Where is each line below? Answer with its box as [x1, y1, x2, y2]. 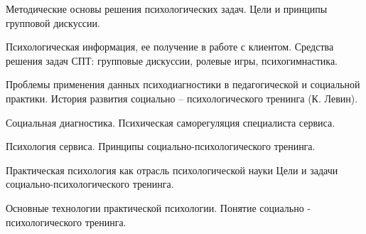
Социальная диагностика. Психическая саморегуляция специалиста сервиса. [6, 115, 335, 129]
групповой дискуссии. [6, 15, 100, 30]
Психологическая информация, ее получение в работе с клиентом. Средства [6, 39, 334, 54]
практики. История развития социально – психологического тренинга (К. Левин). [6, 90, 358, 105]
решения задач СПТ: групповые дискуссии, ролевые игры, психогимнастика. [6, 53, 338, 68]
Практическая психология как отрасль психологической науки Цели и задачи [6, 162, 338, 177]
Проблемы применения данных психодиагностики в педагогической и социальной [6, 77, 360, 92]
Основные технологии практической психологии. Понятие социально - [6, 200, 311, 215]
